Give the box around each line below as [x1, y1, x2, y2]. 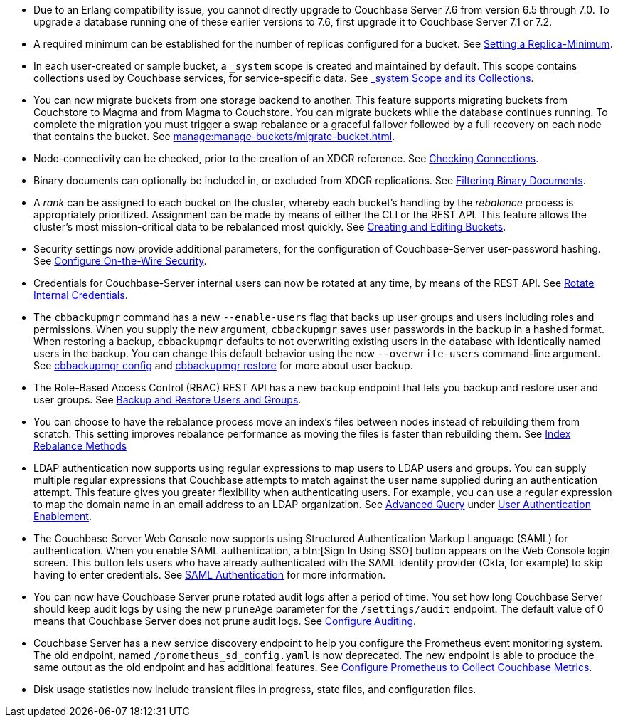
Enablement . [33, 510, 92, 522]
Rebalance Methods [33, 440, 127, 452]
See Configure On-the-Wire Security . [33, 255, 207, 267]
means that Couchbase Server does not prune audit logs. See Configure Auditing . [33, 615, 417, 627]
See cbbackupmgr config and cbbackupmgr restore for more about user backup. [33, 359, 413, 371]
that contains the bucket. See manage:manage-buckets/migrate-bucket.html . [33, 130, 395, 142]
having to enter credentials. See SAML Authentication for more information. [33, 569, 386, 581]
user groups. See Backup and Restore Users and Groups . [33, 394, 302, 406]
